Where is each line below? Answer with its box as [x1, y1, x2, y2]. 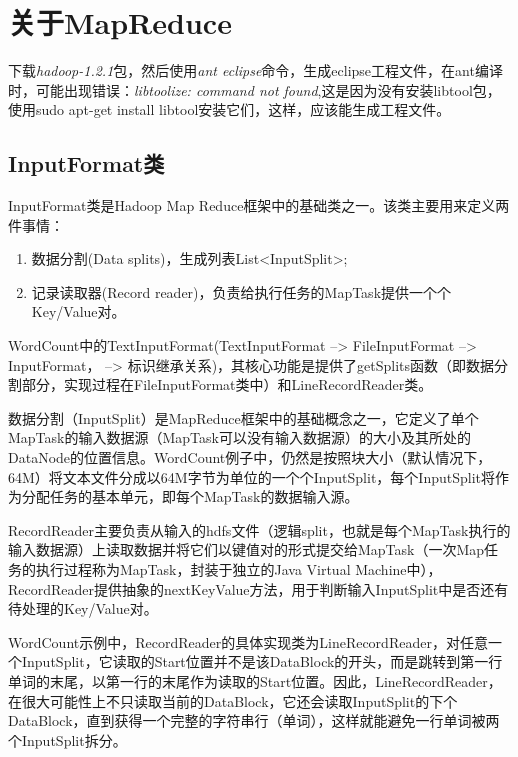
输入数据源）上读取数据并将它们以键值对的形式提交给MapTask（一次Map [8, 539, 485, 560]
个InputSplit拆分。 [8, 729, 127, 750]
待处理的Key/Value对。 [8, 598, 158, 619]
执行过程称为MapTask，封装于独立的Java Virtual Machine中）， [35, 559, 442, 580]
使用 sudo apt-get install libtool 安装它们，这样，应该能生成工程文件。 [8, 99, 451, 120]
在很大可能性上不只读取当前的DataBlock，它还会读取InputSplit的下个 [8, 690, 458, 711]
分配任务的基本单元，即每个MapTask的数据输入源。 [21, 486, 359, 507]
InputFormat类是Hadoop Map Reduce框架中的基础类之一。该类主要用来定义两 [8, 195, 510, 216]
